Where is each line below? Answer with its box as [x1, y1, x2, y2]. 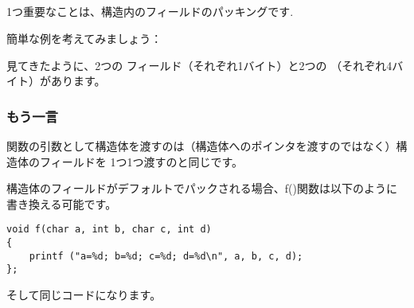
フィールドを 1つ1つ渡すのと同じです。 [39, 153, 243, 170]
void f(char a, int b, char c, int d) [6, 224, 212, 236]
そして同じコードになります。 [6, 286, 162, 302]
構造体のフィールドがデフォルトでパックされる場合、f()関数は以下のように [6, 180, 397, 197]
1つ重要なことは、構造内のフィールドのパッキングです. [6, 3, 294, 20]
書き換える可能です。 [6, 195, 117, 212]
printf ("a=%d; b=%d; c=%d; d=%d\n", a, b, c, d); [29, 250, 303, 262]
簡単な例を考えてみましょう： [6, 29, 162, 46]
